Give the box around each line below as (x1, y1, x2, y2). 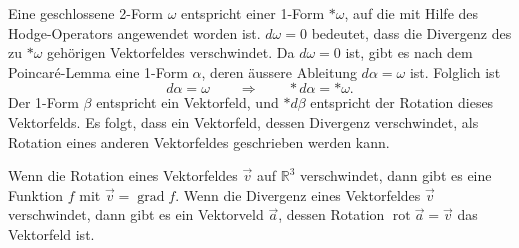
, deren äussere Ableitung (201, 61, 357, 82)
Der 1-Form (8, 92, 79, 113)
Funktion (8, 184, 64, 205)
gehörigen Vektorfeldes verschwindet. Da (47, 42, 295, 63)
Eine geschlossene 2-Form (8, 3, 164, 23)
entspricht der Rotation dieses (310, 92, 494, 113)
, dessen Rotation (278, 204, 385, 225)
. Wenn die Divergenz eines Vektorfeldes (175, 184, 421, 205)
